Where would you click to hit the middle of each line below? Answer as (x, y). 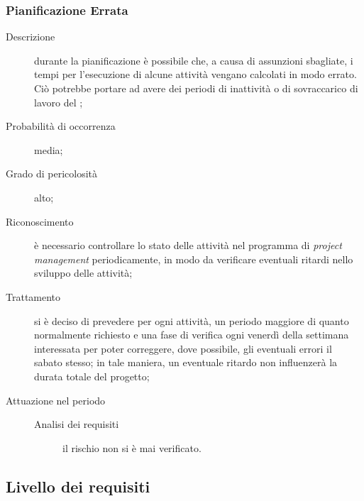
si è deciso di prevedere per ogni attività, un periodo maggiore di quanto (192, 320)
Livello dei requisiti (78, 486)
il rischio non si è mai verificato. (132, 447)
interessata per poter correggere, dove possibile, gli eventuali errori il (183, 348)
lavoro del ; (59, 102)
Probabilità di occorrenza (61, 126)
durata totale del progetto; (92, 376)
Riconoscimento (40, 221)
